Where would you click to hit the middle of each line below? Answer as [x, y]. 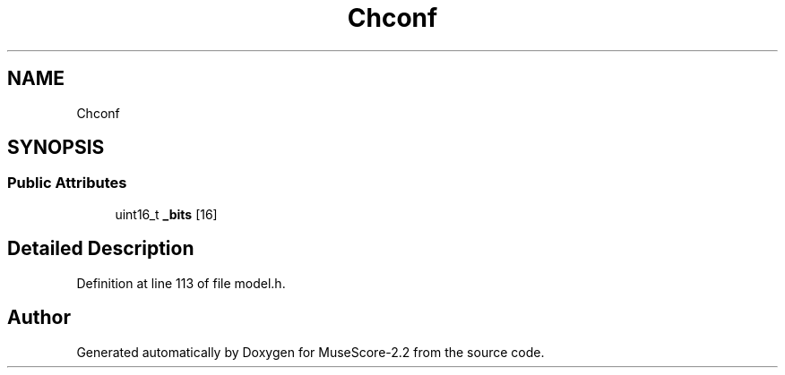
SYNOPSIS [56, 148]
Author [39, 318]
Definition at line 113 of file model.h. [181, 283]
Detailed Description [101, 249]
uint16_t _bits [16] [166, 214]
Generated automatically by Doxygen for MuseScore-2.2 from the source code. [311, 352]
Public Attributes [67, 183]
